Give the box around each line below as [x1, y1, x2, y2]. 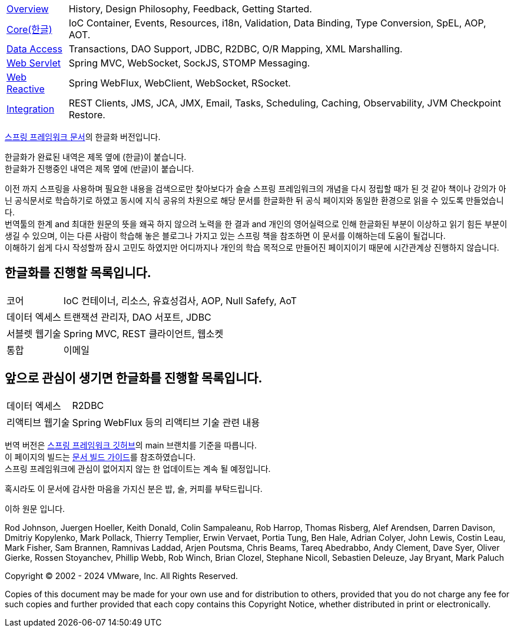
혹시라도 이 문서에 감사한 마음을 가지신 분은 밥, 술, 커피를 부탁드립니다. [5, 483, 263, 494]
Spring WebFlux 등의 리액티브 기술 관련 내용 [72, 416, 260, 428]
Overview [6, 3, 49, 15]
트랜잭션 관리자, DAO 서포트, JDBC [63, 311, 211, 323]
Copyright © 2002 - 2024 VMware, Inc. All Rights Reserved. [5, 570, 238, 581]
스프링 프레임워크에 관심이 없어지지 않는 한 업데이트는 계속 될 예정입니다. [5, 463, 271, 474]
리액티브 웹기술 [6, 416, 70, 428]
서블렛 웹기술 [6, 327, 61, 340]
